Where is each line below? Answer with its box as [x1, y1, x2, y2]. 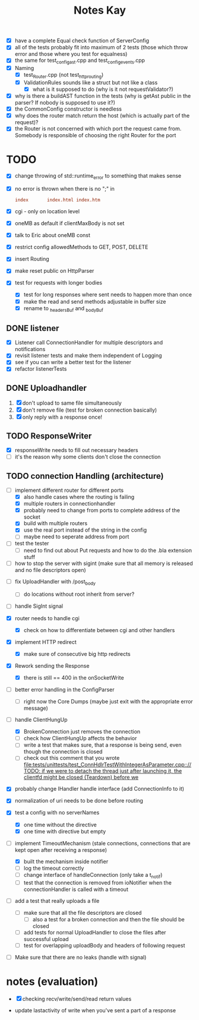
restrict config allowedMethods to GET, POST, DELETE [14, 244, 149, 251]
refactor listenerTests [14, 365, 67, 372]
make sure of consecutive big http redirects [23, 650, 131, 657]
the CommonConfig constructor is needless [14, 105, 122, 113]
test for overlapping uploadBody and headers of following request [23, 942, 185, 949]
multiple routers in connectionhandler [23, 500, 116, 507]
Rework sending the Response [14, 662, 90, 669]
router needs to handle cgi [14, 614, 80, 621]
